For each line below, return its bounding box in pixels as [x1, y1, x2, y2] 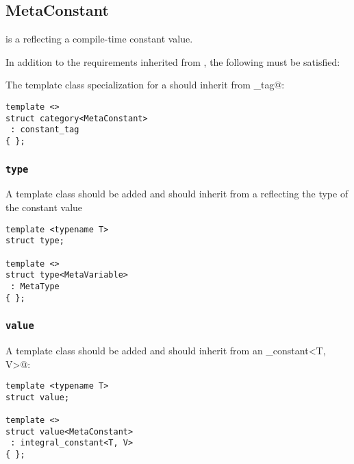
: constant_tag [10, 125, 79, 135]
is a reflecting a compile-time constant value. [5, 32, 193, 46]
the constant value [5, 199, 83, 214]
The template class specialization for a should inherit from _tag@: [5, 77, 285, 92]
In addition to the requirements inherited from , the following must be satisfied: [5, 54, 340, 69]
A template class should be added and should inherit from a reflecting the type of [5, 186, 349, 201]
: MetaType [10, 281, 60, 291]
